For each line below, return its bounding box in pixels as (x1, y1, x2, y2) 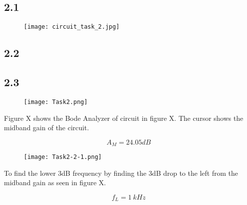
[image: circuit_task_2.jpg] (24, 23, 120, 31)
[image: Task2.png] (24, 98, 88, 105)
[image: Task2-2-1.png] (24, 154, 102, 161)
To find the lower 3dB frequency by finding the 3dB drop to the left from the (4, 167, 238, 178)
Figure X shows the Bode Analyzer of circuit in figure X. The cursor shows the (4, 112, 244, 123)
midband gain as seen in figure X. (4, 177, 106, 188)
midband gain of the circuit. (4, 122, 89, 133)
